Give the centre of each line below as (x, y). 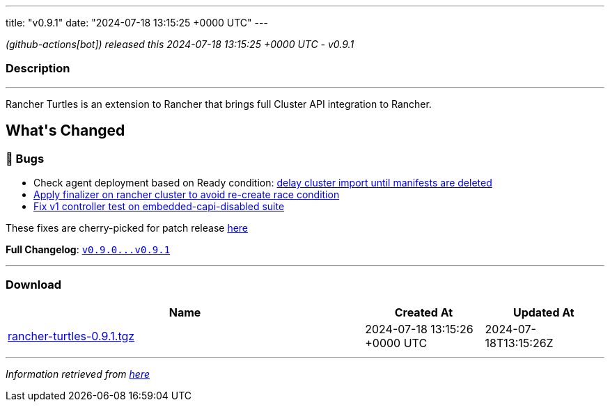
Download (34, 285)
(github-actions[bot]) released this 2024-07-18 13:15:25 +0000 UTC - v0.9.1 (180, 44)
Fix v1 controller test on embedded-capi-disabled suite (159, 206)
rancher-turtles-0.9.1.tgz (71, 336)
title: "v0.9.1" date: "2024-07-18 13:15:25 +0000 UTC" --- (137, 23)
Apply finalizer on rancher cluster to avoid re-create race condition (187, 194)
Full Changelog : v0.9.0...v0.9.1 (88, 249)
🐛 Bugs (25, 158)
